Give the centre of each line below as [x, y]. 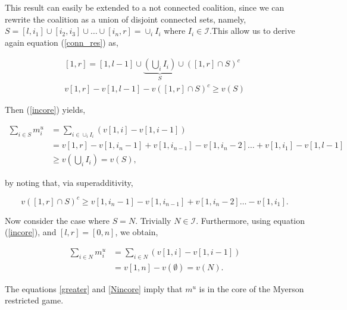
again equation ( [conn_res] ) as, [62, 42]
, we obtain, [137, 232]
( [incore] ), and [31, 232]
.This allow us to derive [252, 31]
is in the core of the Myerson [251, 288]
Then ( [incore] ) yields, [45, 110]
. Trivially [153, 220]
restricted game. [34, 300]
